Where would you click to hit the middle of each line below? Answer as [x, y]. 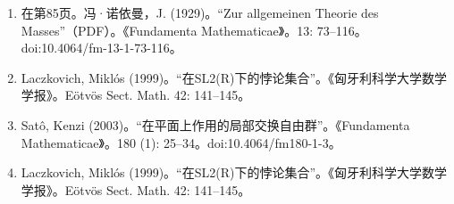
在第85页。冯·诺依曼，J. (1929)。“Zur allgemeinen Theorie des [200, 12]
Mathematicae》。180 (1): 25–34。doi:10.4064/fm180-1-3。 [181, 142]
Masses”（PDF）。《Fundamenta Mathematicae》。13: [167, 30]
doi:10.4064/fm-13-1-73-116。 [101, 48]
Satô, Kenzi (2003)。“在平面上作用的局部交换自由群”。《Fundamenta [215, 124]
